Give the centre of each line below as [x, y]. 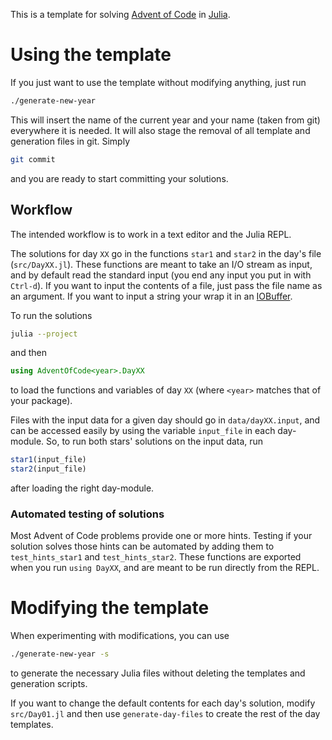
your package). [41, 401]
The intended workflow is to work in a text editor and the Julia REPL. [151, 234]
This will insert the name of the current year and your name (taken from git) [165, 120]
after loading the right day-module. [82, 488]
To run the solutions [51, 315]
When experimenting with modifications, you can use [120, 636]
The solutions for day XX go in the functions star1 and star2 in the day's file [166, 253]
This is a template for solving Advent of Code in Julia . [120, 14]
